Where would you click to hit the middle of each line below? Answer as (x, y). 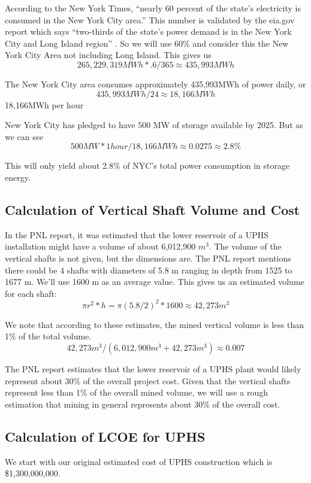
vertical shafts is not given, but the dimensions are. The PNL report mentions (148, 258)
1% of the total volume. (48, 336)
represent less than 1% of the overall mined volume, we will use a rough (137, 392)
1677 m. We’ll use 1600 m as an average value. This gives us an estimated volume (155, 282)
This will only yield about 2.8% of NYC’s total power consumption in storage (147, 165)
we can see (24, 136)
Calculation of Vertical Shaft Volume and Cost (153, 209)
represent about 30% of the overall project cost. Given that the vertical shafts (148, 380)
